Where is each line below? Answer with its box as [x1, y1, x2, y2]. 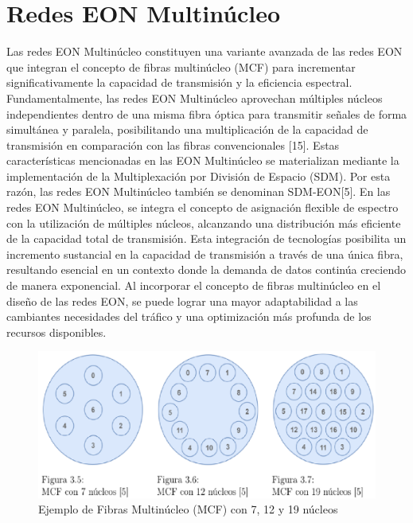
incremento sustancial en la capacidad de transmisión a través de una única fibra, [6, 245, 403, 262]
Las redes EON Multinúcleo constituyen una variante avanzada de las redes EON [6, 43, 403, 60]
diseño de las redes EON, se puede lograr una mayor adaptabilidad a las [6, 292, 358, 309]
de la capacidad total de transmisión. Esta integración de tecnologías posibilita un [6, 230, 407, 247]
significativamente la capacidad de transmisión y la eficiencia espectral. [6, 74, 353, 91]
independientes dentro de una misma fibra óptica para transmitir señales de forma [6, 105, 407, 122]
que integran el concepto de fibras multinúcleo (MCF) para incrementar [6, 58, 356, 75]
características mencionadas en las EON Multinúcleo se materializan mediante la [6, 152, 399, 169]
